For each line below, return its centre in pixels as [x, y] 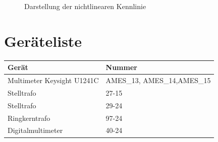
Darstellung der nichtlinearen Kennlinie [85, 6]
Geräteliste [43, 41]
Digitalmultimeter [35, 130]
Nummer [121, 67]
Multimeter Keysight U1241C [53, 80]
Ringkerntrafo [29, 118]
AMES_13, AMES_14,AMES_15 [158, 80]
